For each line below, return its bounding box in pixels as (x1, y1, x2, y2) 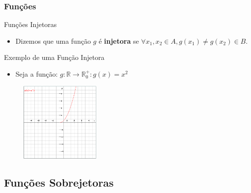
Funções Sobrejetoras (4, 175, 114, 190)
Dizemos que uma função (15, 35, 91, 46)
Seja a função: (15, 69, 58, 79)
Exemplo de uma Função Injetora (4, 52, 105, 62)
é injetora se (98, 35, 139, 46)
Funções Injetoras (4, 19, 57, 29)
